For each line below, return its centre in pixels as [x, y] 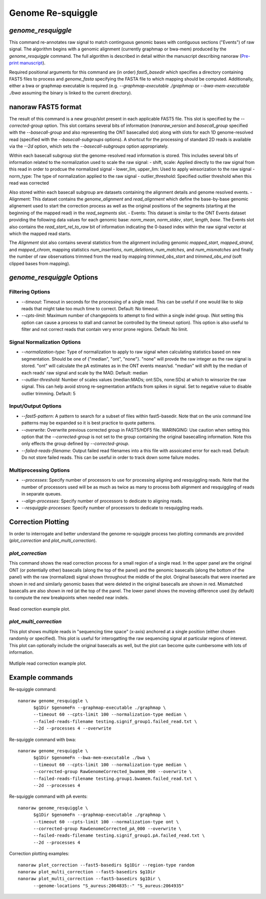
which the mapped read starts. [40, 233]
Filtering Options [30, 292]
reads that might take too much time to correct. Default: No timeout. [90, 309]
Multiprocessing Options [39, 470]
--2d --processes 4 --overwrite [72, 728]
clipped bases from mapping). [40, 263]
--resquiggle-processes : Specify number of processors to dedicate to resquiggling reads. [113, 508]
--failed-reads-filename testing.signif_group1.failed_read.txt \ [115, 721]
